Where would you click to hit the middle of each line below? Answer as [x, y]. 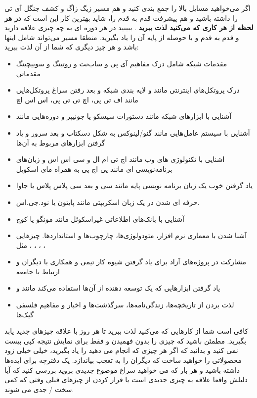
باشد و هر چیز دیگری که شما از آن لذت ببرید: [72, 47]
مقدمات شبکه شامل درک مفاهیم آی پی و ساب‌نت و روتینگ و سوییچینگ [122, 63]
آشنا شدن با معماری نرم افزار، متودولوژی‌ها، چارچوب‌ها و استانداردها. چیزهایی [131, 235]
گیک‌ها [25, 314]
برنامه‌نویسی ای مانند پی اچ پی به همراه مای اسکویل [94, 169]
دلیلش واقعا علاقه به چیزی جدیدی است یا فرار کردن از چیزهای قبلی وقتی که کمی [126, 379]
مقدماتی [28, 73]
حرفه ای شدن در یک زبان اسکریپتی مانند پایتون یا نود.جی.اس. [108, 202]
